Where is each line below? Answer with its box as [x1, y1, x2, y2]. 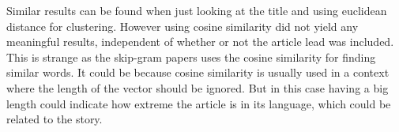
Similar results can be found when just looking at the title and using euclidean [6, 2, 387, 18]
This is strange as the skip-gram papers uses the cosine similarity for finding [6, 48, 376, 65]
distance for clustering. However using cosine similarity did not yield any [6, 17, 359, 34]
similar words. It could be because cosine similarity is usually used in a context [6, 64, 390, 81]
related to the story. [6, 111, 103, 127]
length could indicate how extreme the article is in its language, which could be [6, 95, 391, 111]
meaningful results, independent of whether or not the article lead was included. [6, 33, 394, 50]
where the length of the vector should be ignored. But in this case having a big [6, 79, 389, 96]
